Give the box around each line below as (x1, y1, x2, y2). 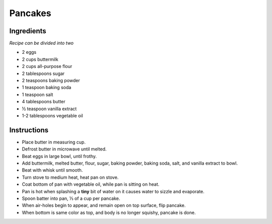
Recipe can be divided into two (9, 40, 74, 46)
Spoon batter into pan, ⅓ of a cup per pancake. (22, 195, 120, 201)
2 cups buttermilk (22, 56, 58, 62)
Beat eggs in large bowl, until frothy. (22, 153, 97, 159)
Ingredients (9, 27, 46, 35)
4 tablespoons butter (22, 99, 65, 105)
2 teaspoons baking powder (22, 78, 80, 84)
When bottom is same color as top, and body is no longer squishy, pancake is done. (22, 209, 196, 215)
